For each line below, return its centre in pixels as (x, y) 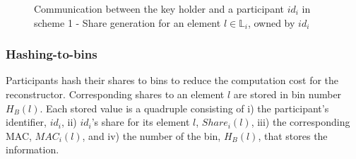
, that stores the (293, 135)
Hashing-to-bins (52, 54)
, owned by (271, 22)
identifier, (26, 122)
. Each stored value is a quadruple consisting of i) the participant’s (184, 108)
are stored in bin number (287, 94)
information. (32, 149)
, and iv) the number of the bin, (152, 135)
